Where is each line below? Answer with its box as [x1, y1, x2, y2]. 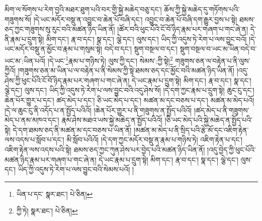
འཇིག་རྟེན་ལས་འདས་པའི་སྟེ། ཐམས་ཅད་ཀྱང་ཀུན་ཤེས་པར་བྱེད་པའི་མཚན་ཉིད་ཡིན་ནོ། [5, 144, 205, 154]
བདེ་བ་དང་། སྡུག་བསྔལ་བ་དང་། [104, 43, 178, 54]
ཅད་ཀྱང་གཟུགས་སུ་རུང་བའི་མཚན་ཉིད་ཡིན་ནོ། [5, 24, 115, 34]
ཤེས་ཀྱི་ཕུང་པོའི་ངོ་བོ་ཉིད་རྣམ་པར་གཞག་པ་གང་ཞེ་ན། [5, 75, 130, 85]
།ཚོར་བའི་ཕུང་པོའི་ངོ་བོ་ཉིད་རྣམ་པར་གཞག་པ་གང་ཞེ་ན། [117, 24, 248, 34]
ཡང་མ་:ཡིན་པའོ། [5, 55, 46, 66]
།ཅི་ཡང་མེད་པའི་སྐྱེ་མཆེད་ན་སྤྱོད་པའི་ [164, 115, 252, 125]
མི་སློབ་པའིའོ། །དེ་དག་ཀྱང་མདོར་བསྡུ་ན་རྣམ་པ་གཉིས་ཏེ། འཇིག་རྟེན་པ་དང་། [66, 134, 243, 145]
